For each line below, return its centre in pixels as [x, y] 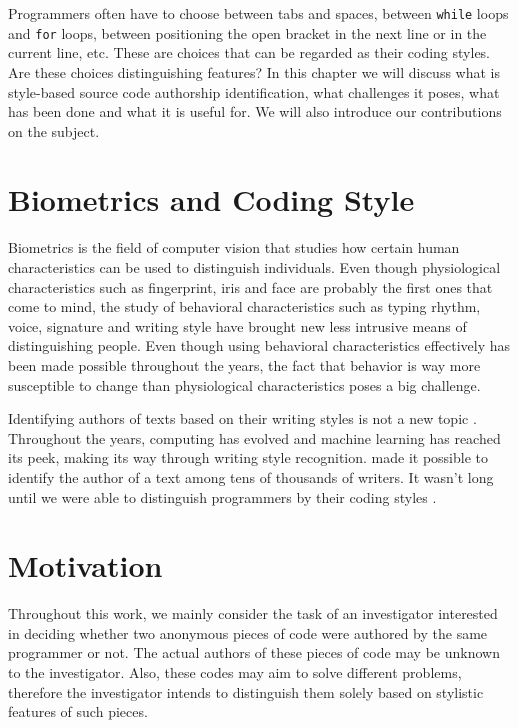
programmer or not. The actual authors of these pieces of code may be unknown [254, 652]
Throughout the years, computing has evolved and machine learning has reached [254, 437]
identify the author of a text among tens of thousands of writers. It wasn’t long [251, 476]
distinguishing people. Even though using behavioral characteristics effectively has [259, 345]
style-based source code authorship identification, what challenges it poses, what [254, 91]
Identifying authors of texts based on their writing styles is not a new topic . [242, 418]
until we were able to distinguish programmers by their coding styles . [222, 496]
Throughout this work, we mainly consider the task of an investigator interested [253, 613]
